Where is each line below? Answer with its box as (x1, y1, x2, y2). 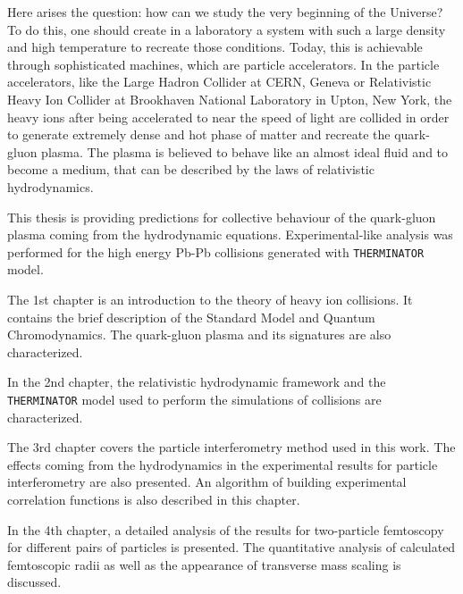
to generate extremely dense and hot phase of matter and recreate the (7, 125, 391, 144)
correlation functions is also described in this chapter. (7, 489, 300, 508)
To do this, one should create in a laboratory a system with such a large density (7, 20, 446, 38)
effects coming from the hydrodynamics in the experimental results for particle (7, 455, 438, 473)
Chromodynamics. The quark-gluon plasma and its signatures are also (7, 325, 391, 344)
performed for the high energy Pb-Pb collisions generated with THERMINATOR (7, 242, 425, 261)
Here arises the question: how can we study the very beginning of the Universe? (7, 3, 443, 21)
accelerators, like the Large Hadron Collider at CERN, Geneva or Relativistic (7, 72, 432, 91)
